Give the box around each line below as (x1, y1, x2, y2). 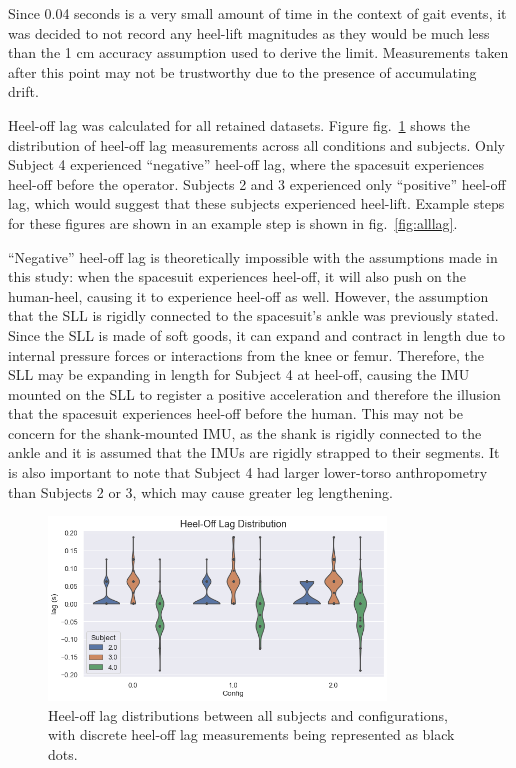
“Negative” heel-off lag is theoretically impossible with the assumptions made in (8, 246, 498, 267)
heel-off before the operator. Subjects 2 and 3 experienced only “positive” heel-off (8, 173, 506, 194)
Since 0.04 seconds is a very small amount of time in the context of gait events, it (8, 3, 507, 23)
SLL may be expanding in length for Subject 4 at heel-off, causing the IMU (8, 364, 470, 385)
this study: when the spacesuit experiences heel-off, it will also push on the (8, 266, 466, 287)
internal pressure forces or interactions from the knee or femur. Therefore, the (8, 344, 484, 365)
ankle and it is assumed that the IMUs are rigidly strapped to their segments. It (8, 442, 500, 463)
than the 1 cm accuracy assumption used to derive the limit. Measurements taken (8, 42, 509, 63)
